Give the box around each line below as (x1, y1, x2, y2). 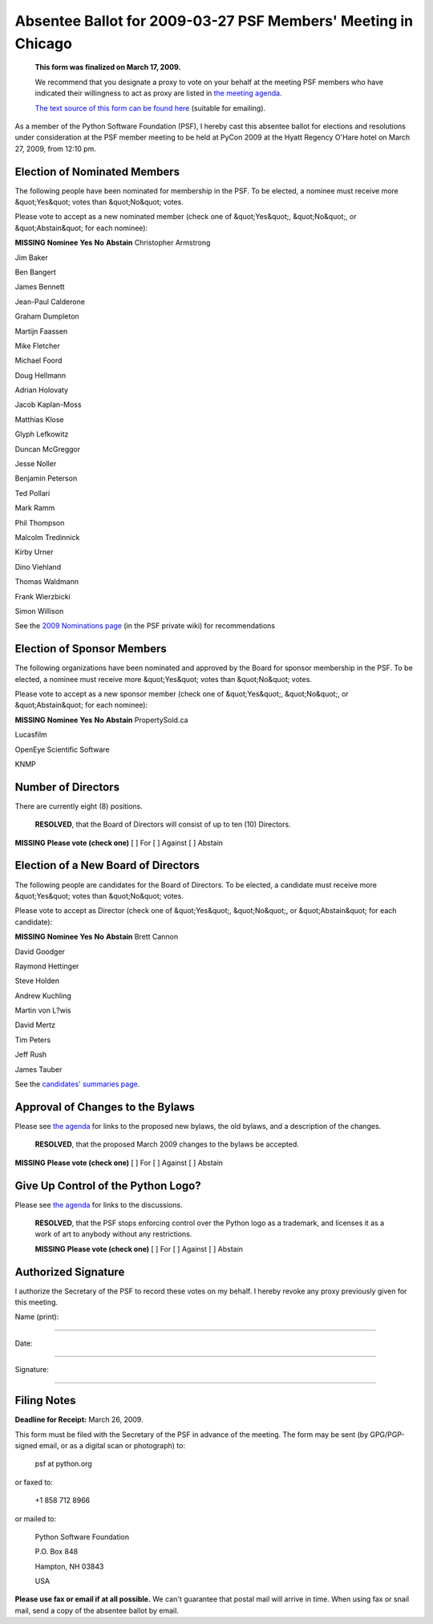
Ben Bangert (14, 267, 56, 277)
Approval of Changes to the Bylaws (14, 1100, 196, 1114)
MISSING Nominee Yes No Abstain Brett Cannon (14, 932, 179, 942)
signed (14, 1440, 38, 1450)
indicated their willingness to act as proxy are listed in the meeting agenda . (34, 88, 282, 98)
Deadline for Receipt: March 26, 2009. (14, 1415, 144, 1424)
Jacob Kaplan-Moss (14, 400, 82, 409)
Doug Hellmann (14, 370, 67, 380)
